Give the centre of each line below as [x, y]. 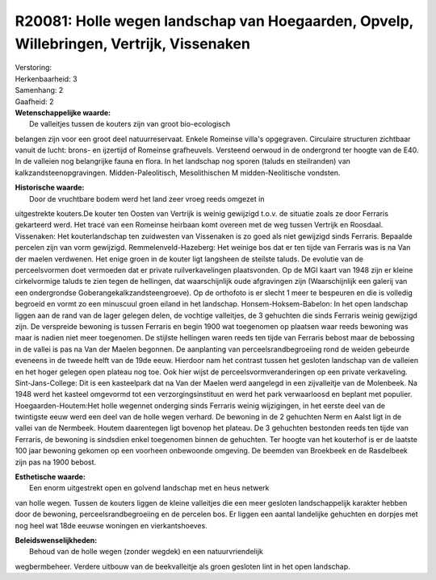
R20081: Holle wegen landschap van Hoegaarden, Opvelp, [214, 21]
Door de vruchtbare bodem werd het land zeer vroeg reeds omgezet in [147, 198]
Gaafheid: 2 [34, 102]
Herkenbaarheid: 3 [46, 79]
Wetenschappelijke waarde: [63, 112]
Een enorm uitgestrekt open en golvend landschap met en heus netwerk [149, 488]
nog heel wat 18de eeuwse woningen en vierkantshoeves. [111, 525]
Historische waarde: [50, 188]
